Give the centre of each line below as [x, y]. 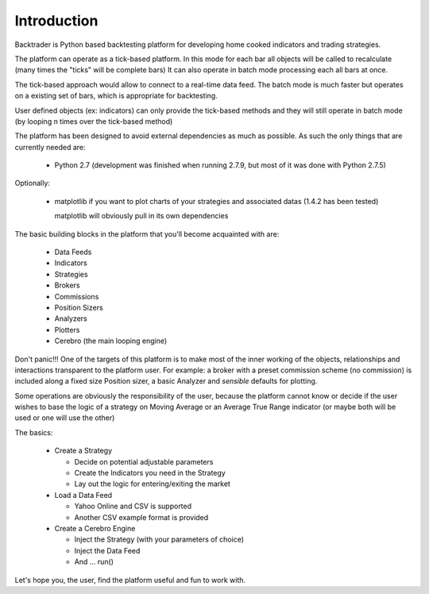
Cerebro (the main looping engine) [111, 341]
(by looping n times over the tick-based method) [94, 121]
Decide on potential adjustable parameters [144, 461]
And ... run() [94, 562]
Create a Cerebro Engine [95, 528]
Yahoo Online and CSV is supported [133, 506]
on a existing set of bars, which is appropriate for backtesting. [116, 96]
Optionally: [33, 183]
